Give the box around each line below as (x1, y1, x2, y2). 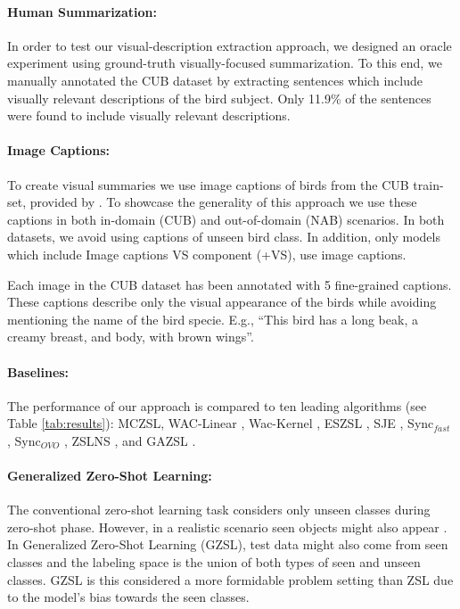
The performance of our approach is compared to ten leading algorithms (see (7, 396, 427, 415)
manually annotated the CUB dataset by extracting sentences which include (7, 70, 423, 89)
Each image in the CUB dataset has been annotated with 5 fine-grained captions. (7, 275, 452, 293)
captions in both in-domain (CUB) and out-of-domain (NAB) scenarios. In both (7, 210, 445, 228)
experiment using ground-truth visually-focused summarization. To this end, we (7, 53, 442, 72)
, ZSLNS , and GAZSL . (63, 431, 196, 449)
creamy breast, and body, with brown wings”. (7, 327, 254, 346)
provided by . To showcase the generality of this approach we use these (29, 193, 417, 211)
